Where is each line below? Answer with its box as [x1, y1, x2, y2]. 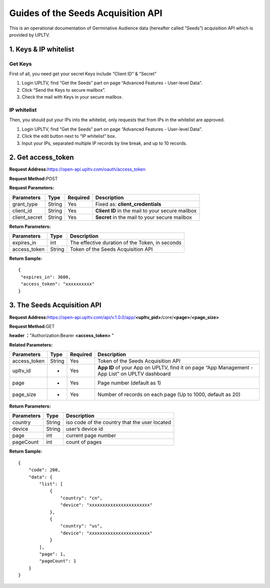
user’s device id [65, 426, 103, 433]
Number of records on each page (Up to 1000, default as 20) [97, 391, 241, 398]
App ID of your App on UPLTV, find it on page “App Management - [97, 364, 253, 371]
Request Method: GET [9, 323, 55, 329]
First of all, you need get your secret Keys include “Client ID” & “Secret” [9, 71, 157, 77]
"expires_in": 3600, [20, 274, 71, 280]
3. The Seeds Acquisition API [9, 301, 102, 310]
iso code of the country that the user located [65, 419, 171, 426]
